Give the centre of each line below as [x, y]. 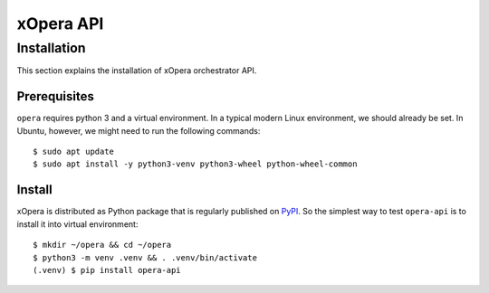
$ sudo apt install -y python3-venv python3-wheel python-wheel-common [195, 164]
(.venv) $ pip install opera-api [107, 270]
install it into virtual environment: [77, 224]
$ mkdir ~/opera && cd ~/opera [102, 245]
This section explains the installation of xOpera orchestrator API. [137, 71]
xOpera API [60, 24]
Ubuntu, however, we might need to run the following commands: [139, 130]
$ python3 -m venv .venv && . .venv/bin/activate [145, 257]
